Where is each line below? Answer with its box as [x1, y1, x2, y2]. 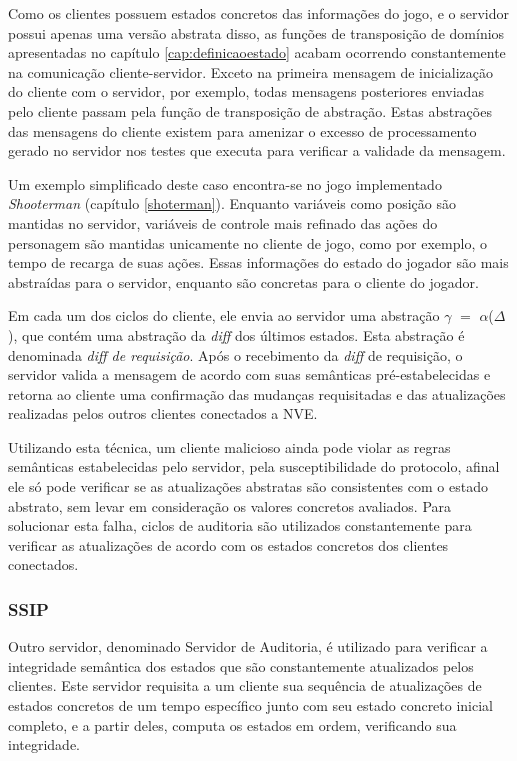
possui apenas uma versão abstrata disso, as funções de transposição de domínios [8, 22, 505, 43]
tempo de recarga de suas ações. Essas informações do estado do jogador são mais [8, 252, 509, 273]
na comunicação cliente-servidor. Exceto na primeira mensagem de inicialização [8, 61, 494, 82]
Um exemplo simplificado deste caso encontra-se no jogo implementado [8, 173, 442, 194]
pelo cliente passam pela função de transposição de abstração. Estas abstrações [8, 100, 492, 121]
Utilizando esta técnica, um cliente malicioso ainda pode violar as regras [8, 436, 451, 457]
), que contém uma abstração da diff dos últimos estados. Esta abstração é [8, 324, 465, 345]
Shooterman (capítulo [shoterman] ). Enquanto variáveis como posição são [8, 193, 456, 214]
